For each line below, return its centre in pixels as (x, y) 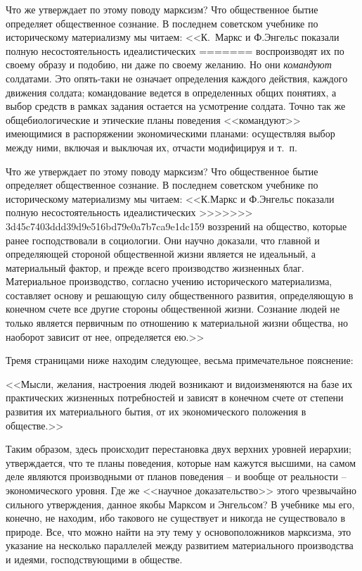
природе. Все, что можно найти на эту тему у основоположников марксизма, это (179, 531)
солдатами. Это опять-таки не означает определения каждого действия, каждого (177, 78)
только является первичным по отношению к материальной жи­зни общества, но (177, 323)
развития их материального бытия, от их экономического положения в (156, 412)
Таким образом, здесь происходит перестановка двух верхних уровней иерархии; (179, 449)
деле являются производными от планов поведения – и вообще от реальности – (176, 476)
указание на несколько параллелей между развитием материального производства (180, 545)
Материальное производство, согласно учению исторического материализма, (169, 281)
